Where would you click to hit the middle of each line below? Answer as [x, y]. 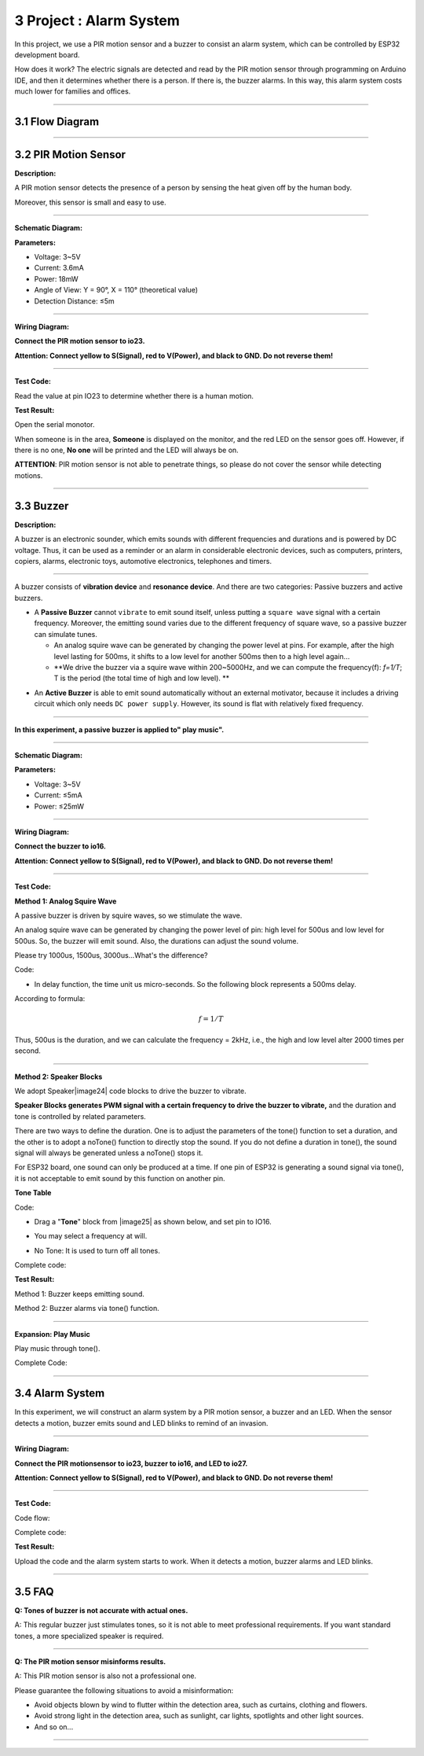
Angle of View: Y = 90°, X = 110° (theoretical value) [116, 290]
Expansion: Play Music [52, 1334]
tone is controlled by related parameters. [80, 1116]
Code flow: [32, 1518]
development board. [47, 54]
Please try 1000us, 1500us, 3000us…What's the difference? [111, 955]
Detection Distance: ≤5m [75, 301]
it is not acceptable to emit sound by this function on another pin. [120, 1178]
